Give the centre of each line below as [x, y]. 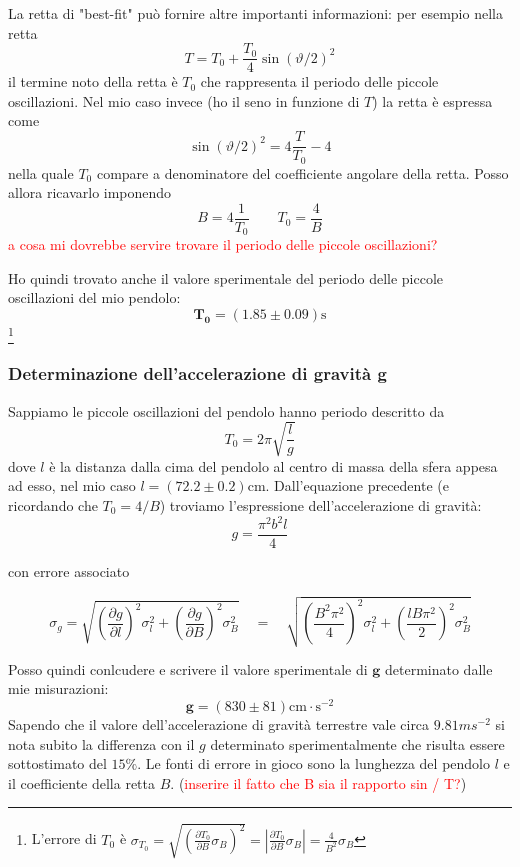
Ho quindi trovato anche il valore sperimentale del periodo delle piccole [226, 277]
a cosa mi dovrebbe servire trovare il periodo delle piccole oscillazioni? [223, 244]
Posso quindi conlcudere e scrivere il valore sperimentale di [188, 668]
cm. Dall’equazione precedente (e [348, 485]
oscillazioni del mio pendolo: [94, 297]
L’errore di [64, 838]
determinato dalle [439, 668]
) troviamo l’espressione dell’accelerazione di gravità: [320, 504]
